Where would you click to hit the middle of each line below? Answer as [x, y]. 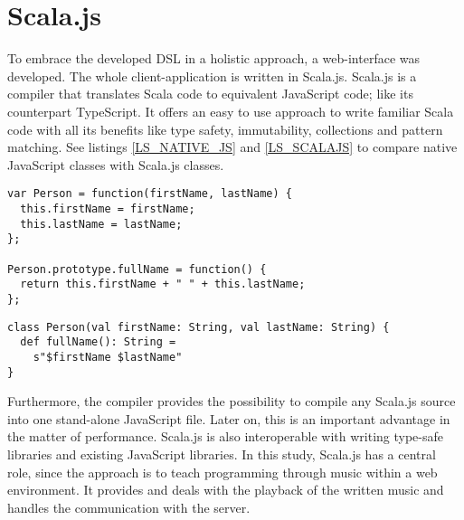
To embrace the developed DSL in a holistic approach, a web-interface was [214, 58]
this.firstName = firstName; [108, 208]
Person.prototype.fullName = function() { [137, 269]
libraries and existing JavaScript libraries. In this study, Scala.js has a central [222, 454]
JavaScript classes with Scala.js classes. [116, 164]
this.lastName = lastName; [101, 224]
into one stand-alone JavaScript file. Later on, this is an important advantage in [229, 418]
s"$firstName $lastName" [108, 357]
